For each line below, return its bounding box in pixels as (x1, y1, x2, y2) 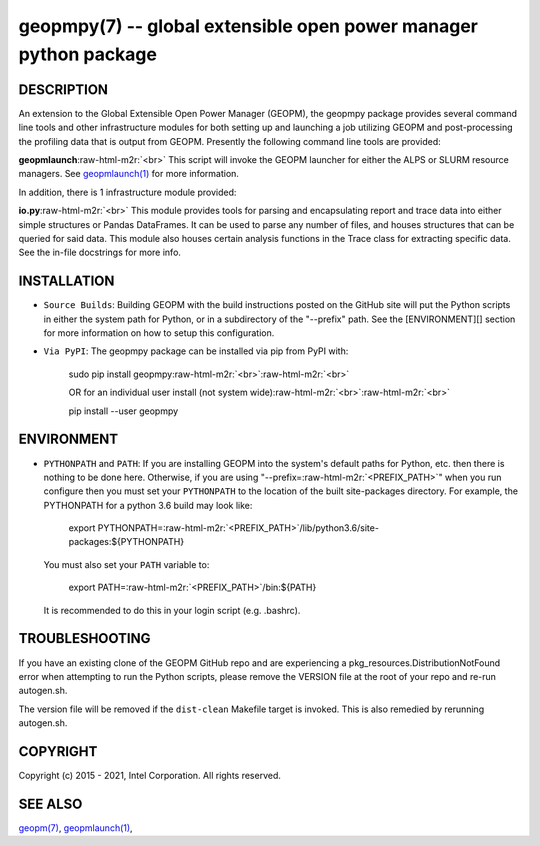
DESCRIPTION (18, 81, 109, 98)
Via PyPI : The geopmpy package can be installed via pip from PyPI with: (43, 345, 349, 357)
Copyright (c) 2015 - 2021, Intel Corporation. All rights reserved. (18, 770, 282, 782)
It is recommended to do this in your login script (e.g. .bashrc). (43, 604, 301, 616)
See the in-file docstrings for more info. (18, 246, 182, 259)
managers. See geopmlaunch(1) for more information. (18, 168, 240, 180)
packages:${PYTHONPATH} (68, 536, 185, 548)
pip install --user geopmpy (68, 405, 179, 417)
